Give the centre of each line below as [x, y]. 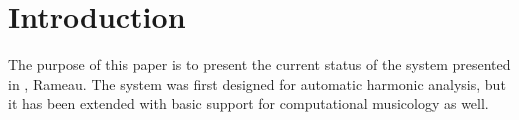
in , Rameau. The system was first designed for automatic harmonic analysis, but [257, 83]
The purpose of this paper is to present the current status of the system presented [259, 64]
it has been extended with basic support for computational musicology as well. [248, 103]
